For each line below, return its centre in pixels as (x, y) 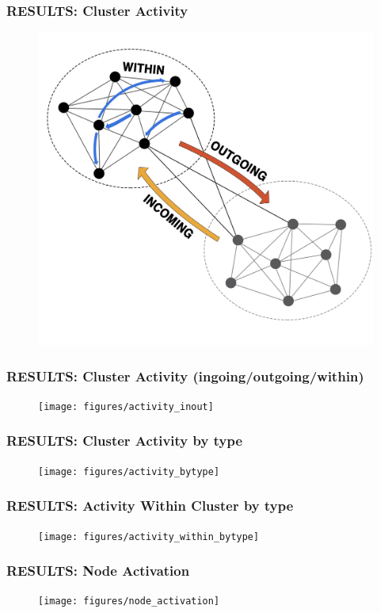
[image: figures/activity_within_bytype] (149, 536)
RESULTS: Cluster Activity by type (124, 441)
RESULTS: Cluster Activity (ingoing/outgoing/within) (185, 375)
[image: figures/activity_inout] (126, 406)
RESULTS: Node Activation (98, 571)
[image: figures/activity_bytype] (129, 471)
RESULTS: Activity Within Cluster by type (150, 506)
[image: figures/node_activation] (129, 602)
